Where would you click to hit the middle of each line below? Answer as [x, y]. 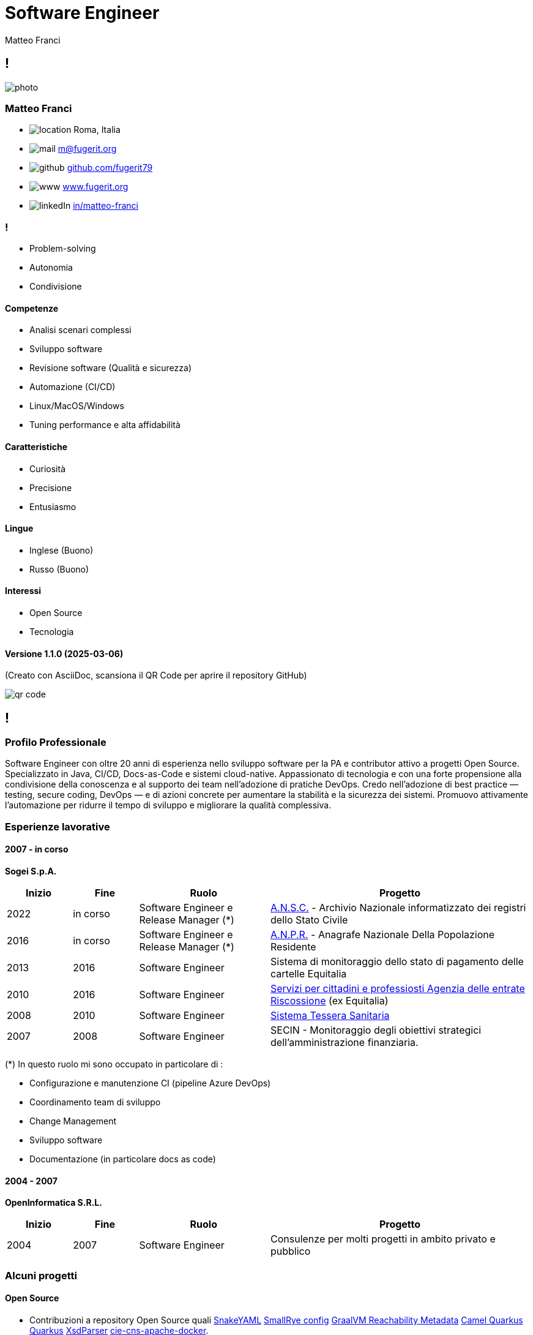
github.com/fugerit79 [110, 168]
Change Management [73, 1121]
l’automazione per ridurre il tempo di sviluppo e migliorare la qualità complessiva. [168, 805]
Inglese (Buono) [61, 550]
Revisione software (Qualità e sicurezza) [110, 368]
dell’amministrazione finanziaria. [345, 1042]
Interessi [23, 591]
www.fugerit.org [95, 187]
